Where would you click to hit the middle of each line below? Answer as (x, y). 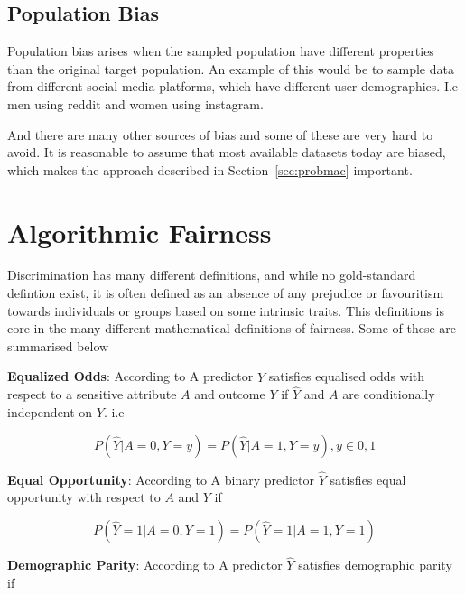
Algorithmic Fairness (139, 232)
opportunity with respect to (84, 497)
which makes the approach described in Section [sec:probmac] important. (210, 169)
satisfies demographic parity (375, 565)
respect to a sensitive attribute (92, 394)
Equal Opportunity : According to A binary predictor (161, 479)
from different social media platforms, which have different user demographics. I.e (233, 86)
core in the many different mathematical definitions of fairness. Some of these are (232, 328)
